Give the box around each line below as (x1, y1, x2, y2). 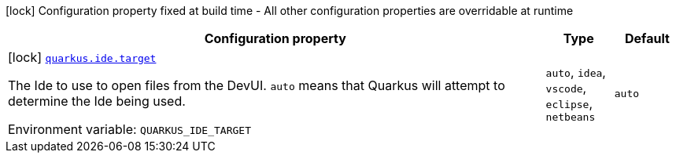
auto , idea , (545, 63, 606, 80)
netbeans (545, 110, 596, 123)
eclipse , (545, 95, 593, 111)
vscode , (545, 79, 587, 96)
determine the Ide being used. (8, 93, 186, 109)
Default (624, 31, 670, 46)
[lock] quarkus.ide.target (8, 49, 157, 65)
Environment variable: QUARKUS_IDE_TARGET (8, 121, 251, 137)
